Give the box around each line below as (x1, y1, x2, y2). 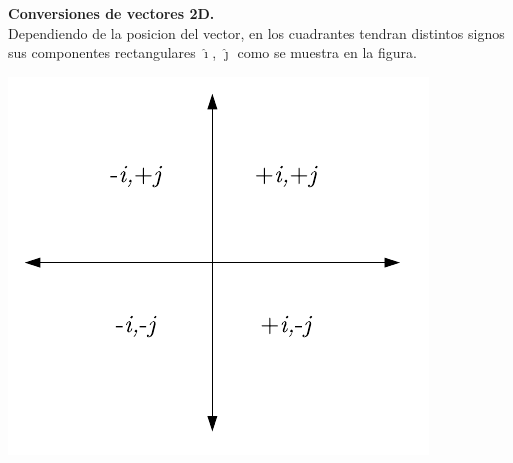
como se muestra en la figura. (237, 42, 417, 63)
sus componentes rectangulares (8, 42, 196, 63)
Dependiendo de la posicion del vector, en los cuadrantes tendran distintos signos (8, 22, 505, 43)
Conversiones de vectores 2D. (8, 3, 215, 23)
